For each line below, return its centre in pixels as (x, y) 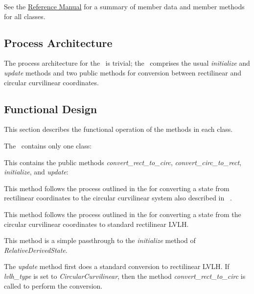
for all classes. (25, 16)
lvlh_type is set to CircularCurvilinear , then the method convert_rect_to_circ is (125, 276)
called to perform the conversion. (53, 285)
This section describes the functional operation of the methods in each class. (118, 129)
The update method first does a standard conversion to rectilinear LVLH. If (117, 266)
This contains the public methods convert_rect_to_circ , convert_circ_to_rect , (123, 162)
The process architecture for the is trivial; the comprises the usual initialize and (127, 63)
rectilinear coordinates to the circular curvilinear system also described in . (118, 198)
